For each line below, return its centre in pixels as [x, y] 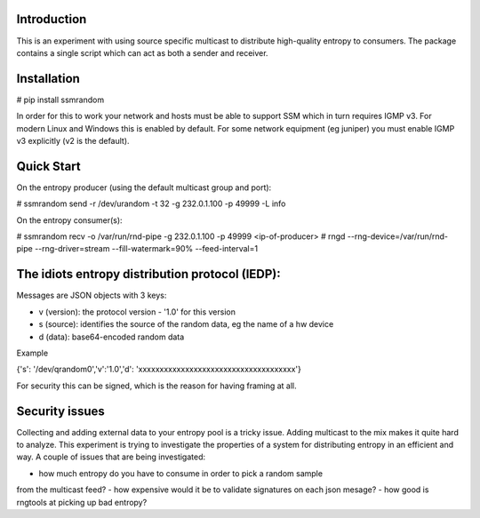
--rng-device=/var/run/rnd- [398, 236]
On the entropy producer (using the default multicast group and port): [144, 187]
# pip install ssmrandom [60, 100]
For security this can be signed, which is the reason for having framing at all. [156, 386]
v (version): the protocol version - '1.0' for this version [137, 312]
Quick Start [48, 166]
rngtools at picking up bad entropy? [82, 502]
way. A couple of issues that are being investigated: [111, 457]
